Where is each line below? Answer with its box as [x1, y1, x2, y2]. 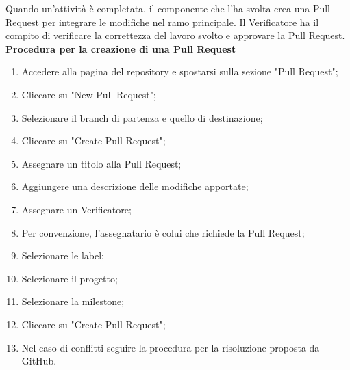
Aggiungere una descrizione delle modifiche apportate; [21, 179, 249, 194]
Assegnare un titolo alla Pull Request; [21, 156, 182, 170]
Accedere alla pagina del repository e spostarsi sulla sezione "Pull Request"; [21, 64, 338, 79]
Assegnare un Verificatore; [21, 202, 132, 216]
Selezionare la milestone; [21, 294, 125, 308]
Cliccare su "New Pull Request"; [21, 87, 156, 101]
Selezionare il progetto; [21, 271, 118, 285]
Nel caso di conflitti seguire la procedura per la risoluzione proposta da [21, 340, 320, 354]
